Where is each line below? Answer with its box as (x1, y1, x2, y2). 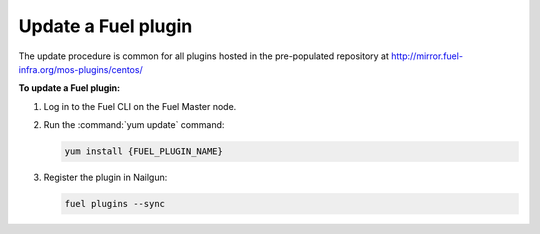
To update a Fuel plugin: (18, 82, 121, 94)
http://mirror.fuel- (391, 50, 464, 62)
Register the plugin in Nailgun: (43, 171, 168, 184)
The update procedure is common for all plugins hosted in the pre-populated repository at (18, 50, 390, 62)
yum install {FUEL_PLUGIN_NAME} (64, 146, 224, 157)
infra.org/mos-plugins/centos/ (18, 63, 144, 75)
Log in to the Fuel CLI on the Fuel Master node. (43, 100, 237, 112)
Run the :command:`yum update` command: (43, 119, 225, 131)
